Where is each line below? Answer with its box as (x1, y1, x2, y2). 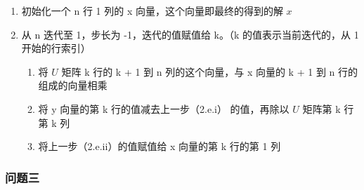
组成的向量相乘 (38, 78, 108, 93)
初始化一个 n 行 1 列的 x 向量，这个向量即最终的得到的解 (21, 4, 283, 18)
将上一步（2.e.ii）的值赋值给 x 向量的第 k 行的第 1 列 (38, 139, 281, 154)
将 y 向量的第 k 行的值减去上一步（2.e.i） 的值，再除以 (38, 101, 290, 116)
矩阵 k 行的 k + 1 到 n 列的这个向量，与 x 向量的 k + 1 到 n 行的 (61, 64, 358, 79)
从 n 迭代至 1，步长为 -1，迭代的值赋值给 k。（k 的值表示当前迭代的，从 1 (21, 27, 359, 41)
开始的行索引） (21, 41, 91, 55)
